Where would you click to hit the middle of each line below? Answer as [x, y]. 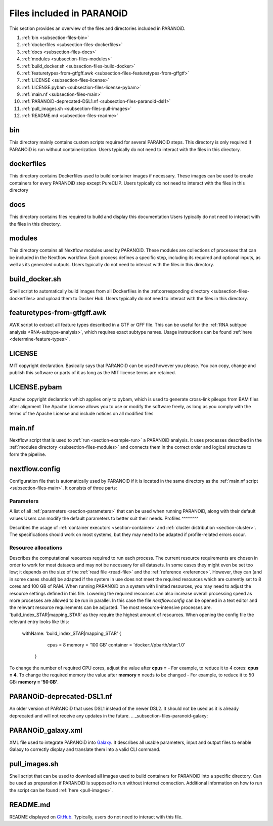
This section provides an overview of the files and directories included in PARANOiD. [97, 28]
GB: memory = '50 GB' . [34, 682]
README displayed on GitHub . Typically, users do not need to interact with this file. [96, 817]
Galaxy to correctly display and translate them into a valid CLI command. [85, 749]
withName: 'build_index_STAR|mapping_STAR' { [72, 633]
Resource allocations [36, 548]
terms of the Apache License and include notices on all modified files [81, 414]
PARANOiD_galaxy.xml [46, 730]
